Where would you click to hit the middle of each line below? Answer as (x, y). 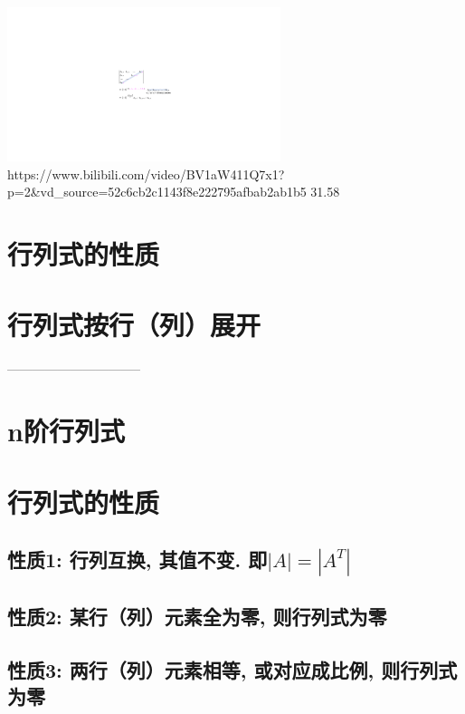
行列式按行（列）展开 (134, 325)
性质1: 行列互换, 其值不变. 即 (138, 560)
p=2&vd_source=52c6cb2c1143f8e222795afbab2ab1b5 (157, 192)
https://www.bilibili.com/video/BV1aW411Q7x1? (146, 174)
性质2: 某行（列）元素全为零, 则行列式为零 (197, 616)
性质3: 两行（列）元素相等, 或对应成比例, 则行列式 (232, 669)
